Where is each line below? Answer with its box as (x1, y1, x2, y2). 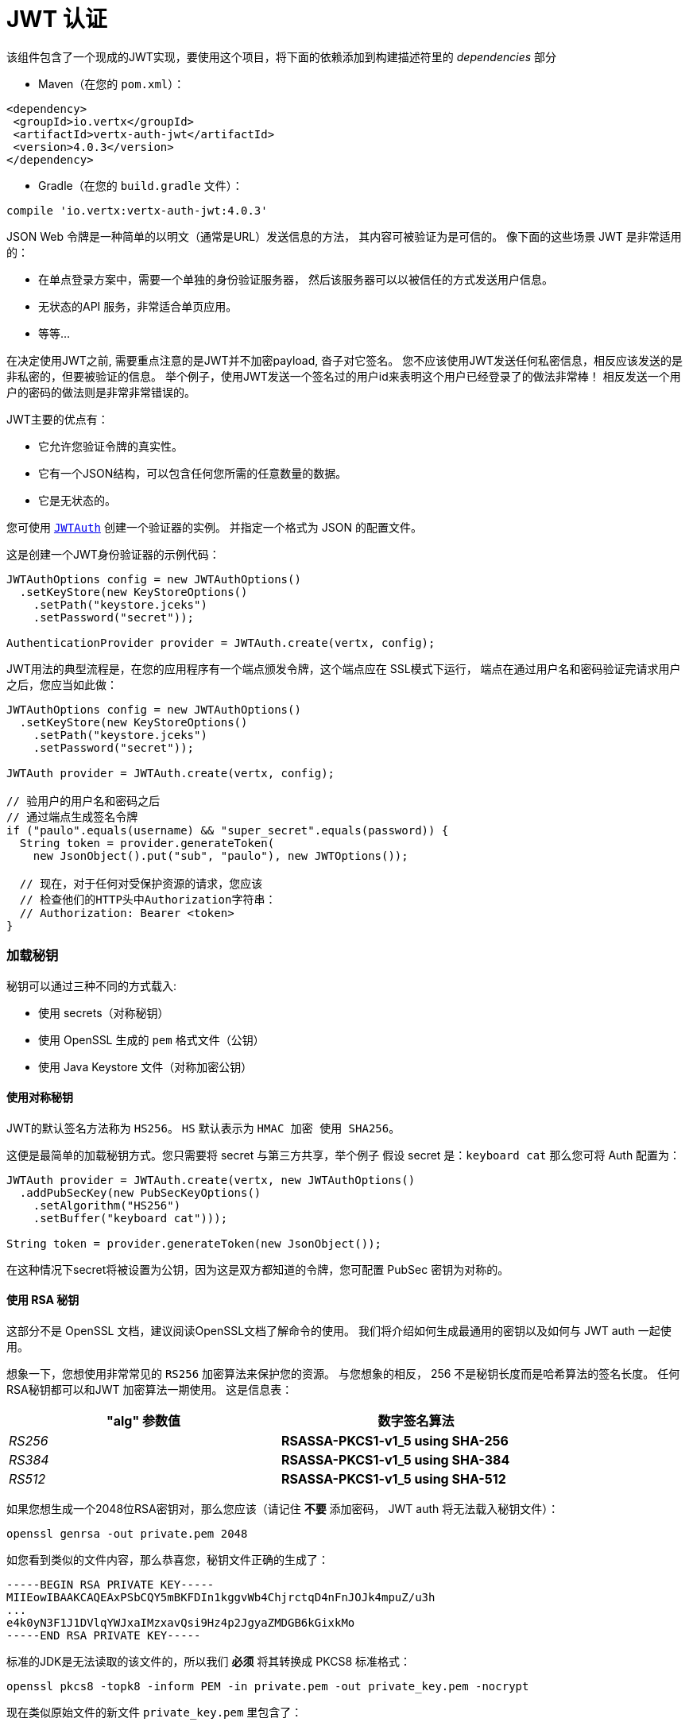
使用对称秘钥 (6, 1090, 73, 1105)
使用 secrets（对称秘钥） (38, 1005, 169, 1020)
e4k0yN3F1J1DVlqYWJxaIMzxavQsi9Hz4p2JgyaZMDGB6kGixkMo (6, 1616, 355, 1629)
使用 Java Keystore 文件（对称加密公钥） (38, 1059, 253, 1074)
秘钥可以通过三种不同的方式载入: (6, 978, 177, 993)
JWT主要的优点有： (6, 412, 109, 426)
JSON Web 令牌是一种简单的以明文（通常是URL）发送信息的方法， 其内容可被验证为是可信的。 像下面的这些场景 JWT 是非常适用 (6, 229, 682, 243)
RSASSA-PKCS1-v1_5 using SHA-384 (281, 1451, 510, 1468)
